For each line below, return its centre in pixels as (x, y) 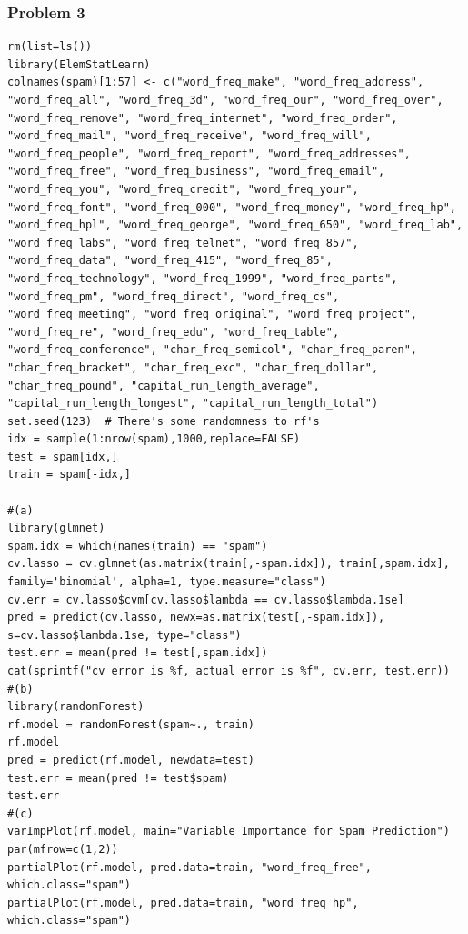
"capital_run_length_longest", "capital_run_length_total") (193, 404)
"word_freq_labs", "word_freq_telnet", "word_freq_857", (183, 243)
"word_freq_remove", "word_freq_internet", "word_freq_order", (203, 118)
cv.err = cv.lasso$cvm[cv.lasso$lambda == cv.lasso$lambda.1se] (206, 599)
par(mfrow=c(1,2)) (63, 849)
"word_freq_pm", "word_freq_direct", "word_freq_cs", (174, 296)
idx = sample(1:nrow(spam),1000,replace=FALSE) (154, 439)
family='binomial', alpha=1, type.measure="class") (167, 582)
